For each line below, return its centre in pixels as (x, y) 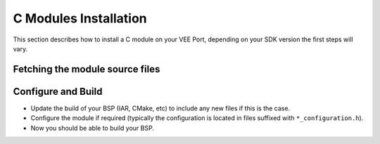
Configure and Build (58, 91)
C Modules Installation (80, 18)
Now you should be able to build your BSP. (93, 128)
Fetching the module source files (87, 69)
